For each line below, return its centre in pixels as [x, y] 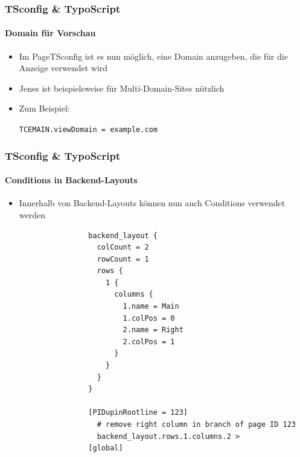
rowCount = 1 [123, 259]
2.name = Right [153, 330]
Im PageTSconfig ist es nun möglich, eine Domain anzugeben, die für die [153, 56]
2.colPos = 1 [149, 342]
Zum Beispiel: [44, 108]
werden [32, 214]
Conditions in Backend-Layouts [71, 180]
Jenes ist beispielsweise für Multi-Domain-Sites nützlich [122, 88]
